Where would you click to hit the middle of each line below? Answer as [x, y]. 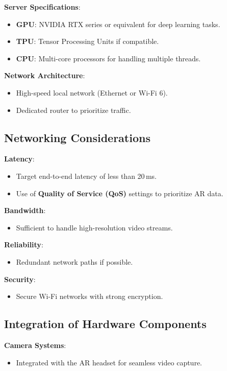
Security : [20, 279]
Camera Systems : [35, 345]
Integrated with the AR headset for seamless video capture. [109, 362]
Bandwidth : [25, 210]
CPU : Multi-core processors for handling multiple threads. [108, 58]
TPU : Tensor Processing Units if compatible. [87, 41]
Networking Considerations [77, 137]
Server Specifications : [42, 7]
